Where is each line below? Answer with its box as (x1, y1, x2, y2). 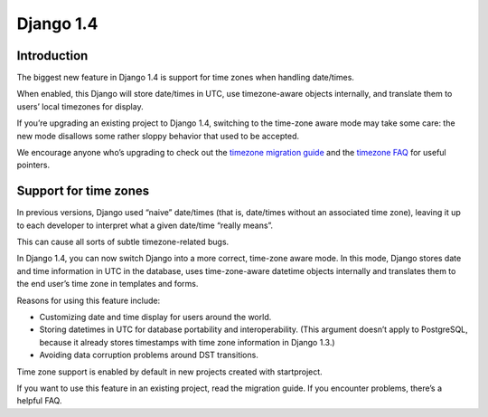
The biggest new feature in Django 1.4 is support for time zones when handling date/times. (16, 72, 354, 83)
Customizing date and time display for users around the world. (39, 312, 272, 323)
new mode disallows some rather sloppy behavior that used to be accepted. (16, 130, 300, 141)
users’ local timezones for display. (16, 100, 144, 112)
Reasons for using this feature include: (16, 295, 161, 306)
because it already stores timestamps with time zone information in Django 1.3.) (39, 336, 335, 347)
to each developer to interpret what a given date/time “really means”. (16, 220, 274, 231)
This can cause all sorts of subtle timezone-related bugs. (16, 236, 230, 248)
